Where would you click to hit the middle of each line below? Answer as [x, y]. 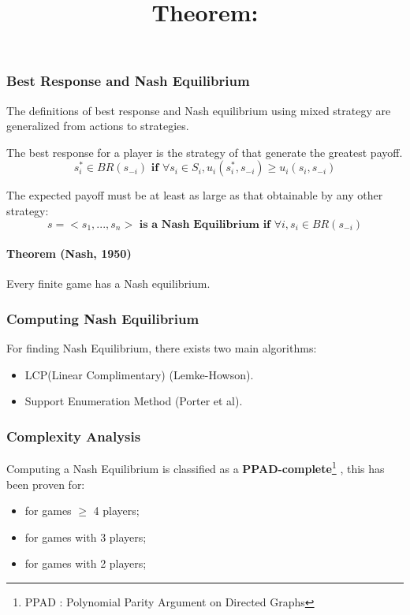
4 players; [116, 511]
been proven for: [46, 484]
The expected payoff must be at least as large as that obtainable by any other [195, 195]
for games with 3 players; [86, 537]
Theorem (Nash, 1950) [69, 253]
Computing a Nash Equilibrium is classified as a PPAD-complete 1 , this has [196, 467]
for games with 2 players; [86, 563]
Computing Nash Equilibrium [103, 318]
